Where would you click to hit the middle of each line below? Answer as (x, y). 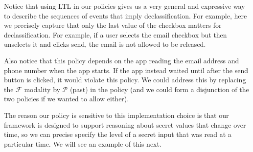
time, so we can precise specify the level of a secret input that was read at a (118, 134)
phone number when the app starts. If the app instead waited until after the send (126, 70)
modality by (42, 89)
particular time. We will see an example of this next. (83, 143)
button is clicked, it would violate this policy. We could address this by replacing (125, 80)
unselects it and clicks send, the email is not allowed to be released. (105, 44)
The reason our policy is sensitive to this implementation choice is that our (116, 115)
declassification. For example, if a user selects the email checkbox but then (115, 34)
